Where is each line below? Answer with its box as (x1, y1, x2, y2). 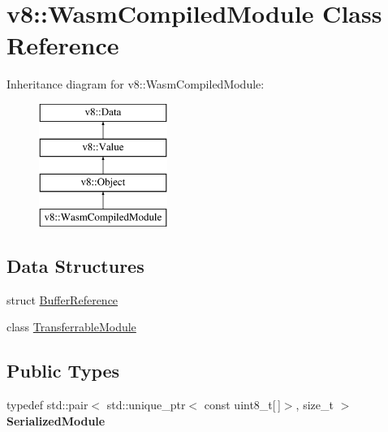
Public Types (6, 358, 120, 383)
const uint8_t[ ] (204, 396, 281, 413)
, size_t (295, 396, 334, 413)
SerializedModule (6, 412, 106, 429)
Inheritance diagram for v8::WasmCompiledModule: (6, 76, 265, 93)
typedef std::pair (6, 396, 88, 413)
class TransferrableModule (6, 318, 136, 335)
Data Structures (6, 253, 144, 279)
